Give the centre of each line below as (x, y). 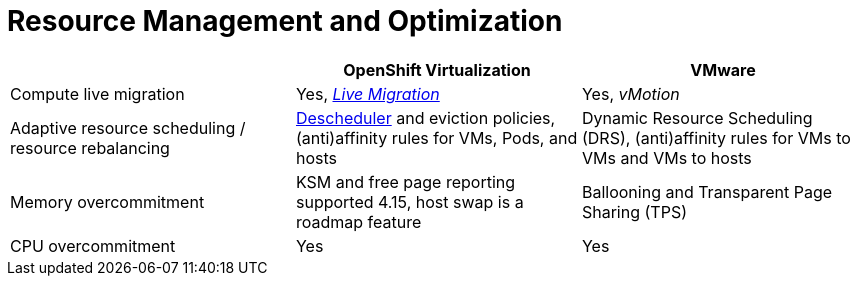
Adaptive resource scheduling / (128, 127)
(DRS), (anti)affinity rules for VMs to (716, 137)
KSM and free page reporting (405, 181)
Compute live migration (97, 93)
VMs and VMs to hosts (666, 157)
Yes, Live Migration (367, 93)
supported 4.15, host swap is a (409, 201)
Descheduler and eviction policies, (425, 117)
